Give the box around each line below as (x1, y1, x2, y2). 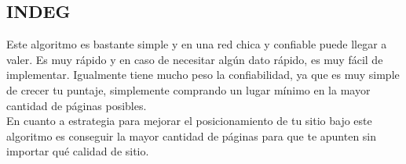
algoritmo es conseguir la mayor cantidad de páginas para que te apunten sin (6, 127, 377, 144)
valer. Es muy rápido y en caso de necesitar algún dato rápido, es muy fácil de (6, 51, 383, 67)
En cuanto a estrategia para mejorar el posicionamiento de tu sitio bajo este (6, 112, 372, 129)
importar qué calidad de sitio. (6, 143, 149, 159)
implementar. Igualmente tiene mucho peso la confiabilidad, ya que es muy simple (6, 66, 400, 83)
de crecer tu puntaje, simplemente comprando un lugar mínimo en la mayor (6, 81, 371, 98)
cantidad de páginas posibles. (6, 97, 147, 113)
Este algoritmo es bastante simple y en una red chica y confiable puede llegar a (6, 36, 387, 52)
